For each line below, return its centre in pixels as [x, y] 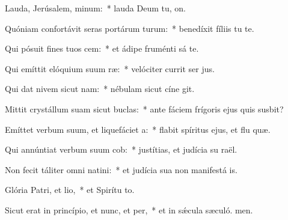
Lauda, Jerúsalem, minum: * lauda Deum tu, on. [95, 8]
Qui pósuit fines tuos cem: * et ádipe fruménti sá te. [102, 48]
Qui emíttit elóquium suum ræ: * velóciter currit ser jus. [110, 68]
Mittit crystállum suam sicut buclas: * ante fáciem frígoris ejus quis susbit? [144, 108]
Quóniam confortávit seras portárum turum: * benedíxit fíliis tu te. [130, 28]
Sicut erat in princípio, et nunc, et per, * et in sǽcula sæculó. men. [129, 209]
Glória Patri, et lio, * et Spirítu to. [70, 190]
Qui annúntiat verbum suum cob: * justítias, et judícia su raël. [121, 149]
